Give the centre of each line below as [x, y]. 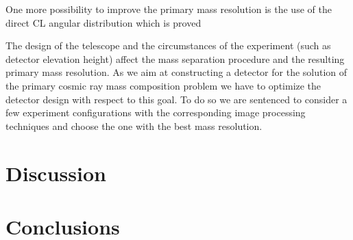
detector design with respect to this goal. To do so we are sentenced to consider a [176, 99]
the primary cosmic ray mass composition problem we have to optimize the [163, 85]
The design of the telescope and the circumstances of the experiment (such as [168, 45]
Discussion [56, 173]
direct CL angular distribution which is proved [104, 22]
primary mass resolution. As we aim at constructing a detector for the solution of [176, 72]
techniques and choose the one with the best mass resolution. [134, 125]
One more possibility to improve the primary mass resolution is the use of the [169, 9]
